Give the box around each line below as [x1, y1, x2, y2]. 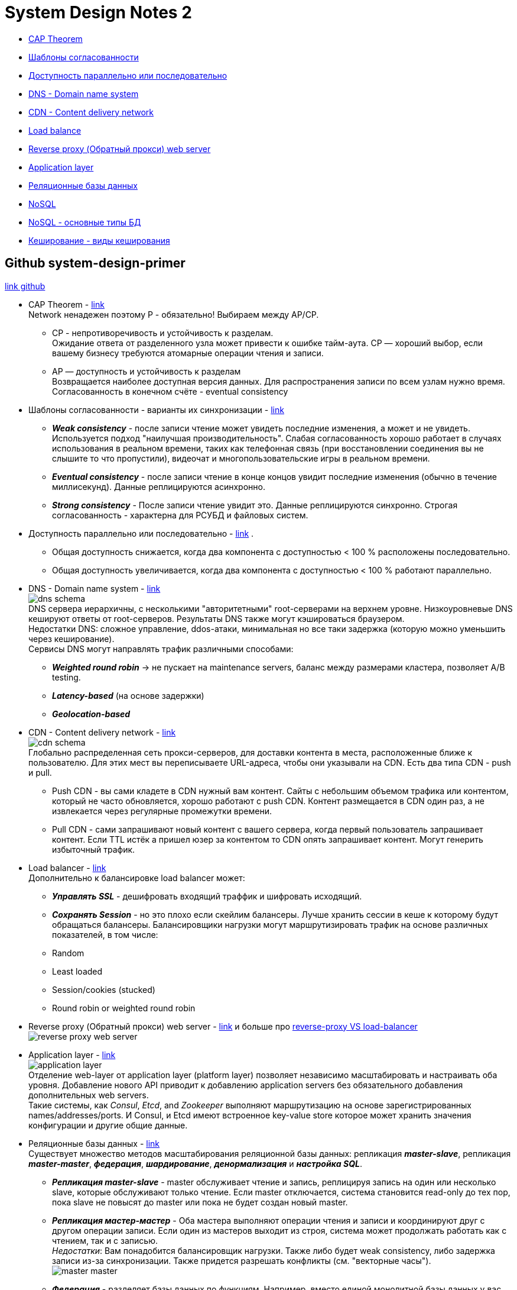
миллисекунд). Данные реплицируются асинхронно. [52, 481, 265, 492]
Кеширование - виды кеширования [28, 235, 170, 246]
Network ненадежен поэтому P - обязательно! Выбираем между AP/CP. [28, 309, 319, 320]
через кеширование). [28, 633, 115, 644]
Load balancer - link [28, 862, 106, 873]
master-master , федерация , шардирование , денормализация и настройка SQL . [28, 1158, 362, 1169]
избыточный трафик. [52, 844, 135, 854]
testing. [52, 672, 81, 682]
